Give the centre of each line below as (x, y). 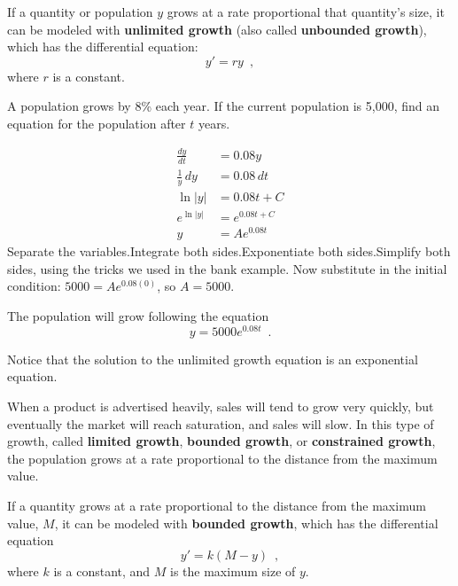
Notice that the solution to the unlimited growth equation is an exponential (213, 359)
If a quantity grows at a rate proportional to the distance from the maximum (217, 505)
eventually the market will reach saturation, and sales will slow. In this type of (221, 423)
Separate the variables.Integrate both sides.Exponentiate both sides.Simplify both (229, 251)
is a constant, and (102, 570)
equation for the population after (97, 123)
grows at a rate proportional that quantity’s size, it (306, 12)
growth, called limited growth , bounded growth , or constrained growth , (221, 441)
